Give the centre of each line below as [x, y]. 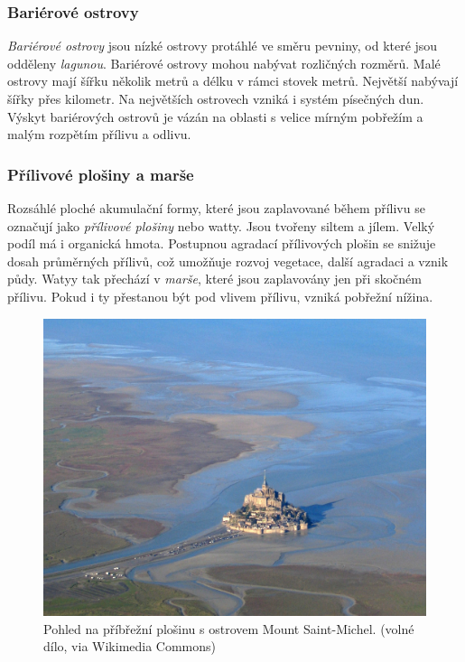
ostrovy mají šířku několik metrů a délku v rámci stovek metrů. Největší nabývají [233, 81]
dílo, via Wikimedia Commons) [130, 646]
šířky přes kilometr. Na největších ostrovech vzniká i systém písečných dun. [216, 98]
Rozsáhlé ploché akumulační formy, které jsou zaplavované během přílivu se [216, 208]
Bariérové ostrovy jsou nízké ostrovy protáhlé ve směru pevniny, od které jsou [223, 46]
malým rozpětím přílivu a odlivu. [99, 134]
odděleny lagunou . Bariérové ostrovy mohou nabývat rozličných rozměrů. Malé [224, 63]
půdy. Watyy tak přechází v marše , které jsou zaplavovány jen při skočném [214, 279]
